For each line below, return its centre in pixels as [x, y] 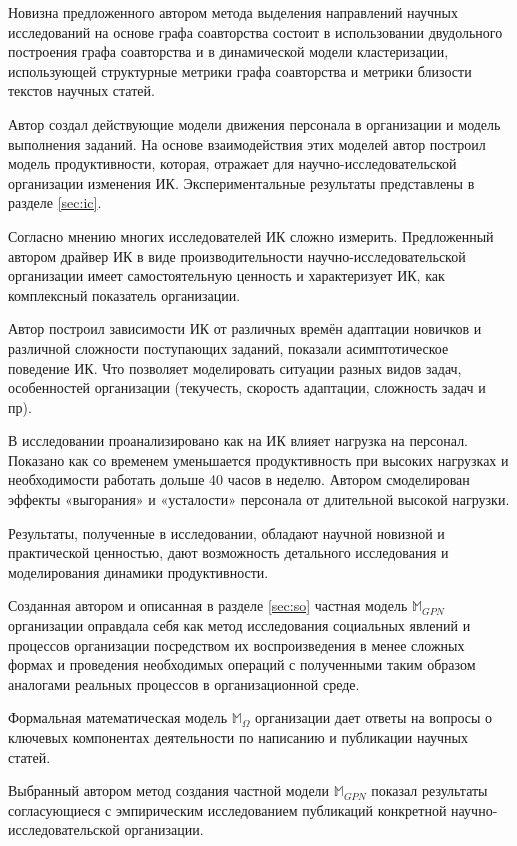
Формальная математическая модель [118, 717]
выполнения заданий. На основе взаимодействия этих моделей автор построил [247, 143]
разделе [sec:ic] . [55, 202]
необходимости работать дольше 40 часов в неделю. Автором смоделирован [239, 479]
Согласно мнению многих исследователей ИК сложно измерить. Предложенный [251, 235]
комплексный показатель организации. [124, 294]
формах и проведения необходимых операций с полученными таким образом [242, 664]
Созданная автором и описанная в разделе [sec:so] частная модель [208, 605]
